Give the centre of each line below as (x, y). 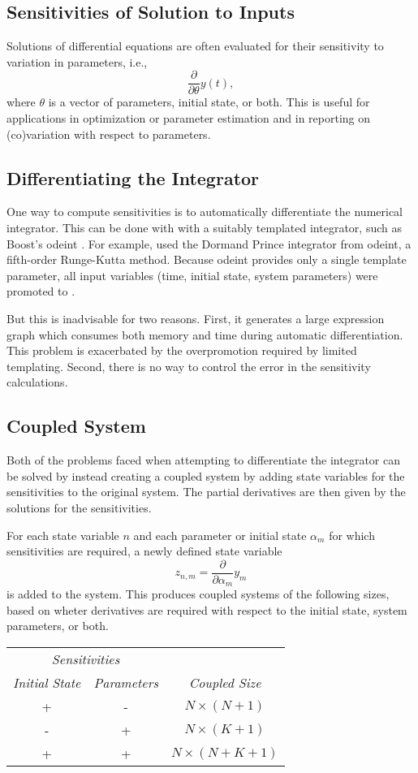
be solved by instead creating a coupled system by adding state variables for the (206, 475)
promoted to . (41, 291)
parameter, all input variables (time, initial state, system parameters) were (192, 275)
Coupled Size (225, 683)
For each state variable (63, 535)
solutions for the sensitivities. (79, 507)
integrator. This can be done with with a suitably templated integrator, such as (204, 228)
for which (352, 535)
